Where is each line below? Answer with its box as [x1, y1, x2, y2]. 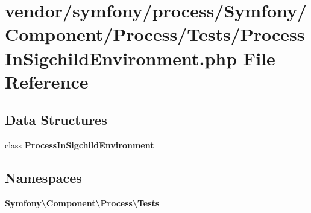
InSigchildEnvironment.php [5, 45, 237, 70]
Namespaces [5, 168, 82, 187]
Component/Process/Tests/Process [5, 22, 305, 46]
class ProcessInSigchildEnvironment [5, 139, 154, 151]
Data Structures [5, 110, 107, 129]
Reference [5, 69, 89, 94]
